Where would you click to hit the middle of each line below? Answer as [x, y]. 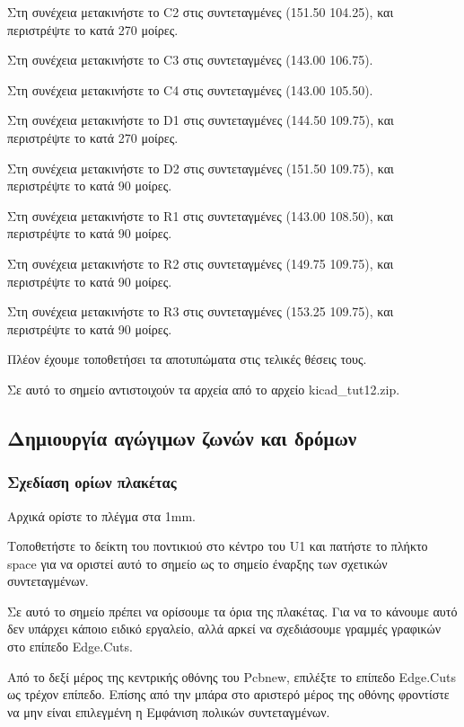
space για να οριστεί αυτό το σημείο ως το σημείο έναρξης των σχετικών [197, 563]
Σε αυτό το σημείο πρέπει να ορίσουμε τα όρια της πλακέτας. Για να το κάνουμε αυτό [232, 611]
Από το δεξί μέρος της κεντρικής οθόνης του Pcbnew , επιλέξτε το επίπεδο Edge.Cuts [232, 676]
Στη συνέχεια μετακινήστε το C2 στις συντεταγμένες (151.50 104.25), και [201, 12]
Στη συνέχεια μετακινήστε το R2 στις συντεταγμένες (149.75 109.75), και [201, 263]
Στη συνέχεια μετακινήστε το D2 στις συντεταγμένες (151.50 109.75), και [201, 168]
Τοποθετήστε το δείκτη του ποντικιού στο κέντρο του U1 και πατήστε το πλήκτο [218, 546]
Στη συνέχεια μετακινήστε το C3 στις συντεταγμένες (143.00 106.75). [190, 60]
